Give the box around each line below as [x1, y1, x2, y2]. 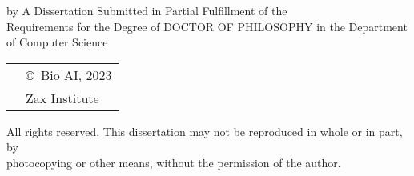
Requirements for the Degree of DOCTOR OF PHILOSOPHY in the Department [6, 18, 408, 34]
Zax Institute [26, 88, 99, 107]
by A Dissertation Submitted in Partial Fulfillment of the [6, 2, 287, 18]
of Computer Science [6, 34, 108, 50]
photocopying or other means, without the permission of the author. [6, 154, 341, 170]
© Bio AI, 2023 [26, 65, 112, 84]
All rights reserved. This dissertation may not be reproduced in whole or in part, [6, 122, 403, 139]
